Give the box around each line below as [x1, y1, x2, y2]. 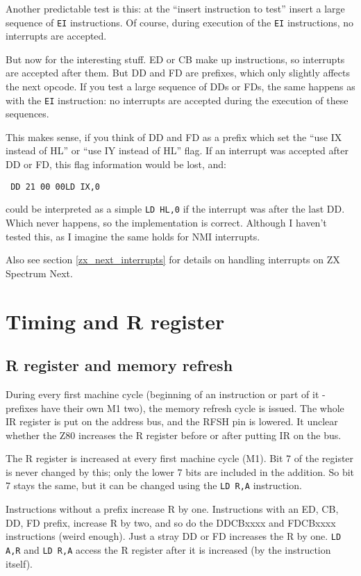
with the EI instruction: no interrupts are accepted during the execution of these [6, 92, 349, 107]
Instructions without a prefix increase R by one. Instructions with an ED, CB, [6, 502, 339, 516]
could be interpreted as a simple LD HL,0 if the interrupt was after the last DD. [6, 201, 345, 216]
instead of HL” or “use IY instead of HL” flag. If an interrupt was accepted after [6, 143, 349, 158]
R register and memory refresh [6, 354, 233, 376]
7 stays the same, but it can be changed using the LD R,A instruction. [6, 478, 302, 493]
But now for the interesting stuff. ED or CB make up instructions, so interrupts [6, 51, 345, 66]
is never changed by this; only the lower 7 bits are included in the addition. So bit [6, 464, 355, 479]
